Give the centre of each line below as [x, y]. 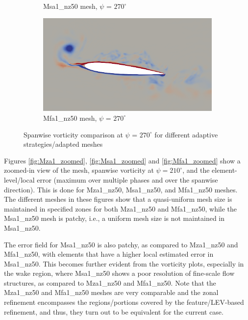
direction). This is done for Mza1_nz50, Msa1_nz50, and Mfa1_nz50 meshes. [121, 189]
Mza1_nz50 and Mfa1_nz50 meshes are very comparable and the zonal [111, 292]
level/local [19, 179]
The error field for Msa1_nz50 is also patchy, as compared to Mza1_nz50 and [121, 244]
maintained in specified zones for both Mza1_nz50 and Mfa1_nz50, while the [121, 208]
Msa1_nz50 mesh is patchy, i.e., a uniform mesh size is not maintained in [114, 218]
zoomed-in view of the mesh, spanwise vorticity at [79, 170]
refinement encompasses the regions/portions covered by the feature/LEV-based [124, 302]
